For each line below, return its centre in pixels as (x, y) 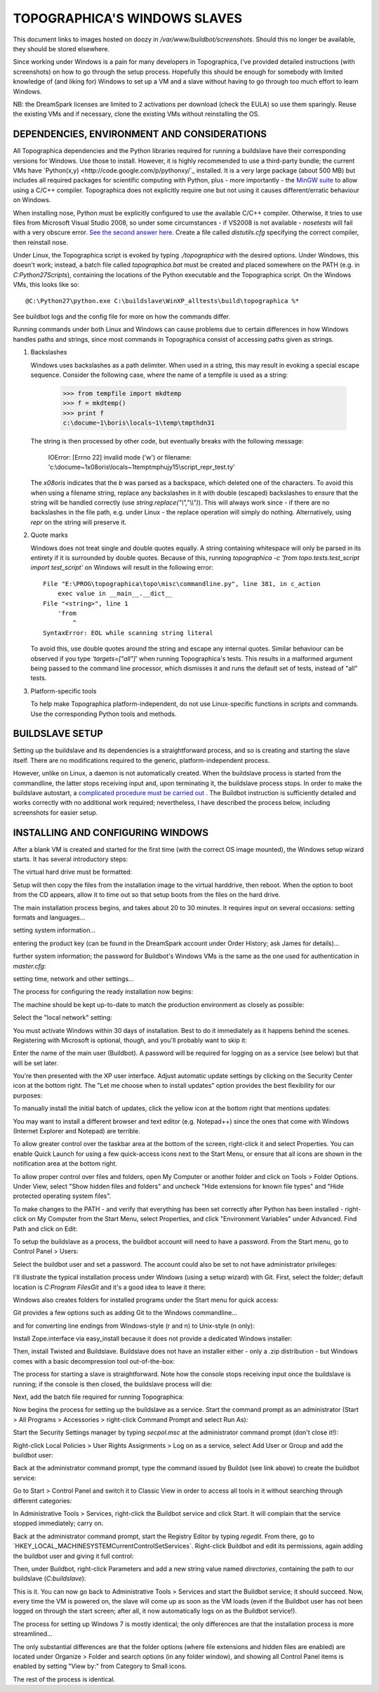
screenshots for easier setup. (55, 812)
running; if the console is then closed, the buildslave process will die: (113, 1384)
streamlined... (33, 1634)
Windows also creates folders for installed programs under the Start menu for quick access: (146, 1300)
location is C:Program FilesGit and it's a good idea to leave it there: (109, 1287)
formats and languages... (49, 918)
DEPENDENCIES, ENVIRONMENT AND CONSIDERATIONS (140, 134)
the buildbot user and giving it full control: (73, 1556)
